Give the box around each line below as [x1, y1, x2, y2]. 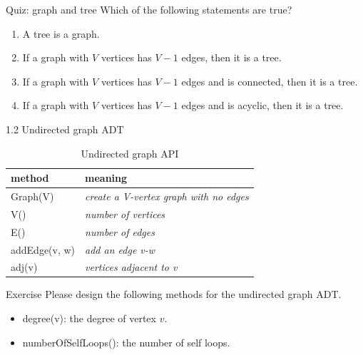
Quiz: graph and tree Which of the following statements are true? [6, 2, 292, 16]
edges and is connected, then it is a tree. [181, 73, 358, 88]
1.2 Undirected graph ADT [6, 121, 124, 136]
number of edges [85, 224, 155, 239]
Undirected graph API [81, 145, 179, 160]
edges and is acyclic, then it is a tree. [181, 98, 344, 113]
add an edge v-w [85, 242, 155, 257]
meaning [85, 170, 128, 185]
